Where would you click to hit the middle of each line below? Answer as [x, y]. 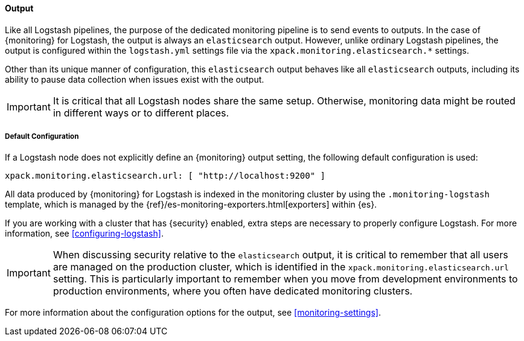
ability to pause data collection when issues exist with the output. [135, 79]
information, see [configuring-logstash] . [84, 234]
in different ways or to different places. [141, 113]
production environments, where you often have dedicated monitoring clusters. [233, 291]
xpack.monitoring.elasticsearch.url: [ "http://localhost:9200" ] [165, 176]
